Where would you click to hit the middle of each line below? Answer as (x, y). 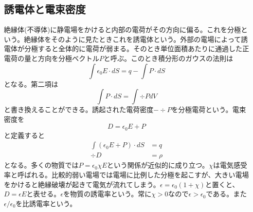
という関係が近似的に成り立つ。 (158, 165)
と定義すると (24, 135)
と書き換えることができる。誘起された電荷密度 (79, 109)
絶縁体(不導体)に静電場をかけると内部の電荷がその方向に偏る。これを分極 (122, 29)
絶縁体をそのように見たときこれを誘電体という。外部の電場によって (133, 39)
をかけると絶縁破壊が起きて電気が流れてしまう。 (82, 184)
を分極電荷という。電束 (209, 109)
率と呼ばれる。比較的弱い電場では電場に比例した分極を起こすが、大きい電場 (126, 175)
